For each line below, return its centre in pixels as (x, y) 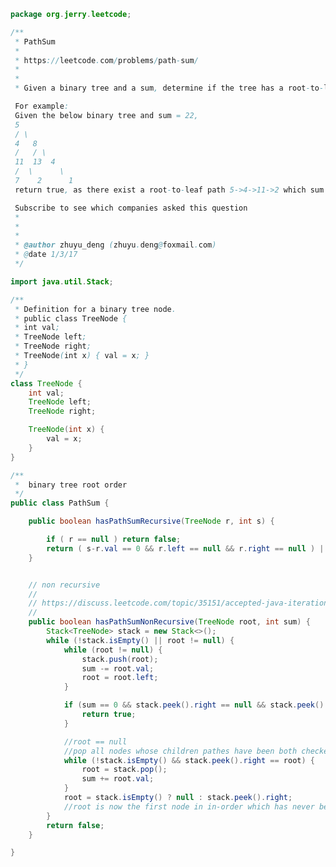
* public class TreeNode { (71, 318)
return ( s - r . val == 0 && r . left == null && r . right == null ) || (187, 548)
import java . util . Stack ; (62, 281)
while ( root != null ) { (113, 650)
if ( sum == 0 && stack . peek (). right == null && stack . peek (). (196, 705)
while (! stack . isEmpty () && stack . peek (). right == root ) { (189, 760)
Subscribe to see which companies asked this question (131, 208)
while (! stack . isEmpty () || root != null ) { (140, 640)
